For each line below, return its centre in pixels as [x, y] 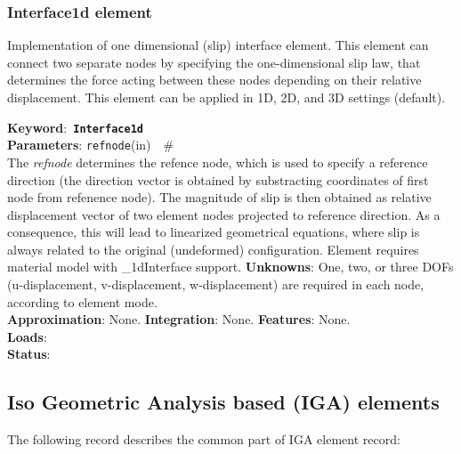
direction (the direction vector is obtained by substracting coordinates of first [218, 179]
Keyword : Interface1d [75, 127]
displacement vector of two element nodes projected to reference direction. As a [224, 214]
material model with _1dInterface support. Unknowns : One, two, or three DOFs [230, 267]
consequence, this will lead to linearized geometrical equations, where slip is [214, 232]
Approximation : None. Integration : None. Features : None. [179, 319]
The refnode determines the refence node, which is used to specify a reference [218, 162]
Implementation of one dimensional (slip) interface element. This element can [218, 45]
